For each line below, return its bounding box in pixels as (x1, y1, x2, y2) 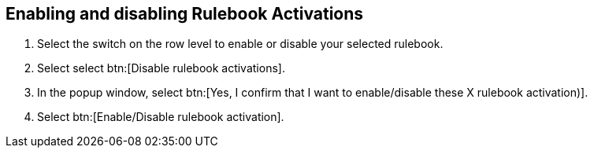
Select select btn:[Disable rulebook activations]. (37, 61, 285, 75)
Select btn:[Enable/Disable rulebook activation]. (37, 110, 284, 124)
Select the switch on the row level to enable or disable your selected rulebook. (37, 37, 444, 51)
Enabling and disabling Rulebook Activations (6, 4, 364, 24)
